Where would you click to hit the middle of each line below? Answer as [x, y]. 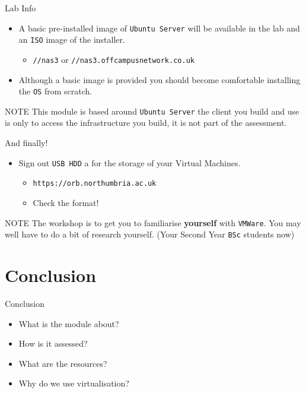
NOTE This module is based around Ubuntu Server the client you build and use [152, 111]
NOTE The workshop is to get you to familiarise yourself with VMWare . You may [153, 222]
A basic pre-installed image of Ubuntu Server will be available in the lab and [159, 28]
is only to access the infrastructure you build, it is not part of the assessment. [146, 123]
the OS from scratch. [55, 91]
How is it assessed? [53, 343]
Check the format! [66, 202]
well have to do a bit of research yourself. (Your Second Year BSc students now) [150, 234]
